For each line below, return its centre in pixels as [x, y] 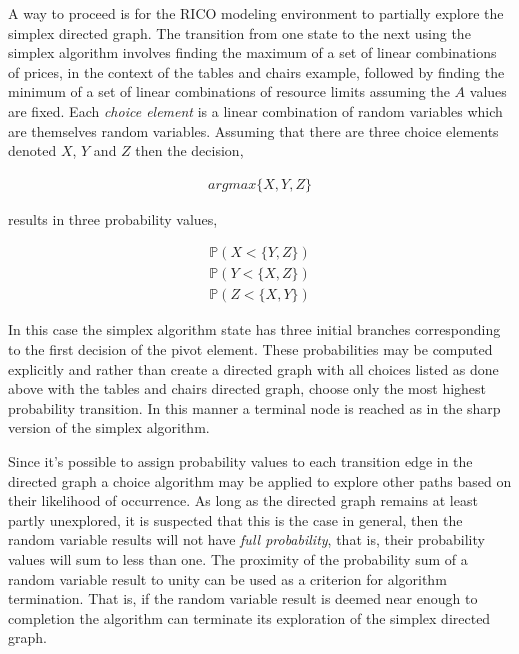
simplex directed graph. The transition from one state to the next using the [239, 32]
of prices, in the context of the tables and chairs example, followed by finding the [256, 71]
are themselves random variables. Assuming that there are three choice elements [253, 130]
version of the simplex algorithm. [109, 427]
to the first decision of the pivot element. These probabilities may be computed [250, 349]
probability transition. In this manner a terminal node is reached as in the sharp [254, 407]
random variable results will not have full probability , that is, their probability [246, 539]
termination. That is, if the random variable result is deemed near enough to [243, 598]
